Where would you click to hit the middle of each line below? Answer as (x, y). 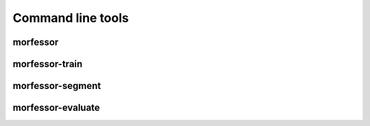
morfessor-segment (57, 86)
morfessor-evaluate (57, 108)
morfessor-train (48, 64)
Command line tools (71, 18)
